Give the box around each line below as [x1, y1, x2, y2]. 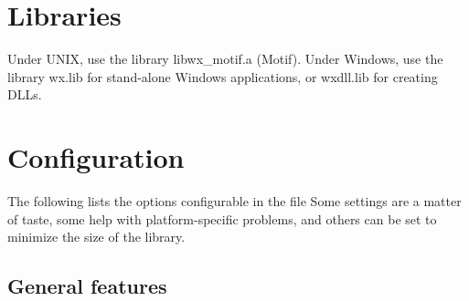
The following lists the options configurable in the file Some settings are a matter [7, 192, 462, 211]
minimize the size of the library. [7, 227, 186, 246]
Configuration [7, 139, 185, 176]
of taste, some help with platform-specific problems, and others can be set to [7, 209, 437, 228]
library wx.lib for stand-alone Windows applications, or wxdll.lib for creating [7, 67, 438, 86]
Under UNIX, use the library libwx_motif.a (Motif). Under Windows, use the [7, 49, 443, 68]
